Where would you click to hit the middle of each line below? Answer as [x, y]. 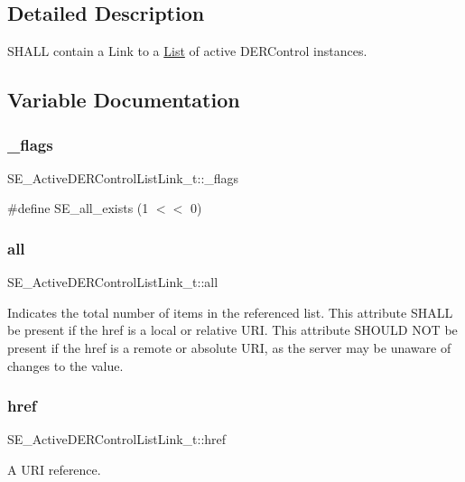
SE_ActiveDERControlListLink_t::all [113, 282]
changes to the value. [65, 365]
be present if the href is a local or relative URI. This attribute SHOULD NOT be [232, 330]
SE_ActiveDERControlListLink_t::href [117, 439]
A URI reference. [54, 469]
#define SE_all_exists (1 [78, 208]
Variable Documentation [124, 100]
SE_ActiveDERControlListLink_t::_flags [123, 177]
